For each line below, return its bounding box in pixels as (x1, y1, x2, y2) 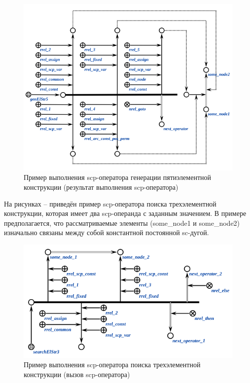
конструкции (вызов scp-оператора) (24, 369, 130, 379)
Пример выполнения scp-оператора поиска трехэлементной (24, 359, 201, 370)
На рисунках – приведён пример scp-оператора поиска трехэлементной (4, 198, 216, 209)
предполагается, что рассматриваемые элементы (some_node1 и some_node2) (4, 217, 240, 228)
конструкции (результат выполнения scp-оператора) (24, 182, 179, 192)
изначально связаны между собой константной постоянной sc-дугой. (4, 227, 209, 238)
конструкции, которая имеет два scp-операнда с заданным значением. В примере (4, 208, 247, 218)
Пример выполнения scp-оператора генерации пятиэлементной (24, 172, 211, 182)
